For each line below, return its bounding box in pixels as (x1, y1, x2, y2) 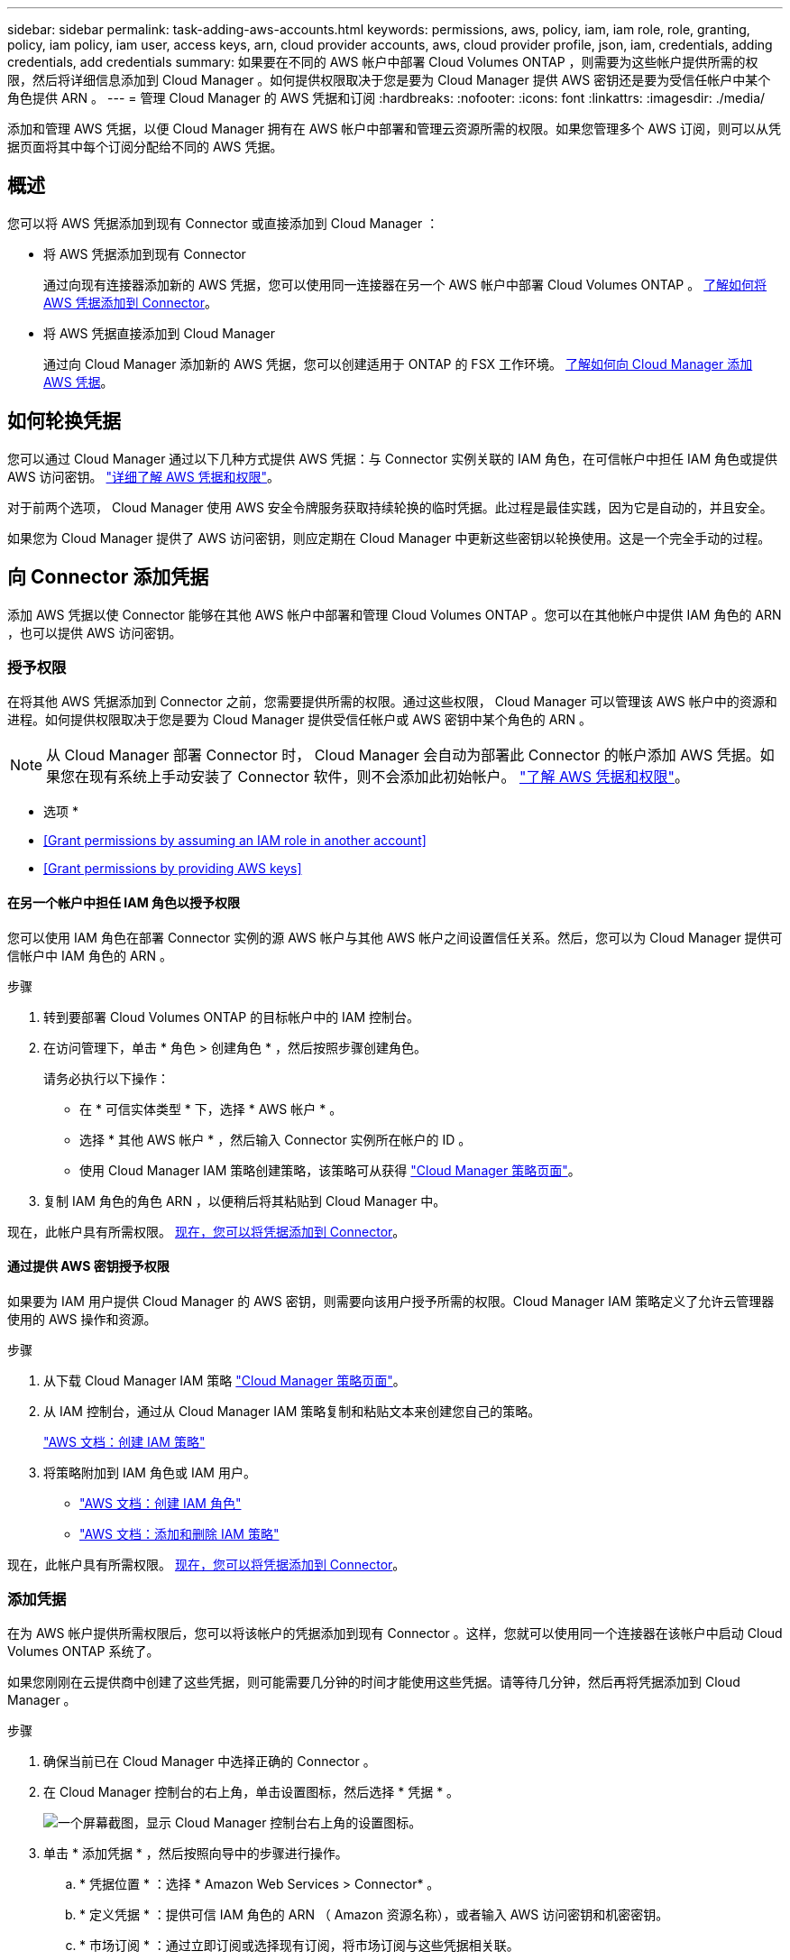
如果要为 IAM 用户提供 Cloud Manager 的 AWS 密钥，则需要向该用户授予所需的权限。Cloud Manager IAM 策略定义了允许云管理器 (7, 1293, 775, 1309)
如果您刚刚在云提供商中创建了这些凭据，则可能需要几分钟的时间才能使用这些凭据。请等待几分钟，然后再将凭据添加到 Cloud (7, 1674, 740, 1690)
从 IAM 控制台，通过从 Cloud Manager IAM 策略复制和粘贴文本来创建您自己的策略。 (43, 1403, 541, 1419)
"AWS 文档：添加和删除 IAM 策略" (79, 1525, 280, 1541)
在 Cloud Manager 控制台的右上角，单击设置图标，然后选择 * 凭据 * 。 (43, 1784, 460, 1800)
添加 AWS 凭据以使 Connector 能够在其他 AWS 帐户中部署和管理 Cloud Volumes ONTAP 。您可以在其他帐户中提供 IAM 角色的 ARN (7, 606, 782, 622)
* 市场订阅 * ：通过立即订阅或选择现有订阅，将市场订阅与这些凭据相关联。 (79, 1937, 519, 1954)
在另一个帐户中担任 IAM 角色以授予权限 (7, 894, 241, 910)
